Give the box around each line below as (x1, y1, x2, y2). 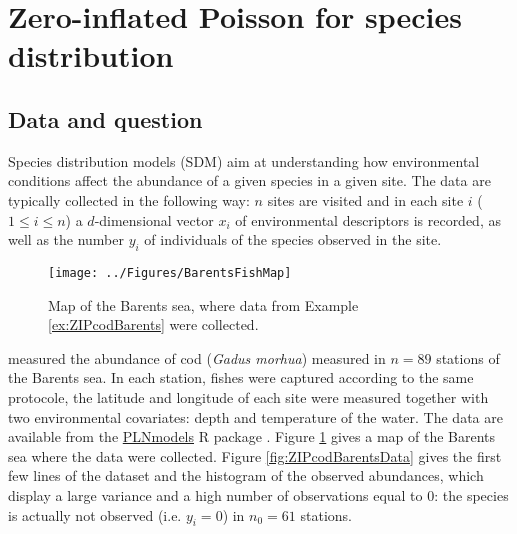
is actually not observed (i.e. (8, 504, 182, 525)
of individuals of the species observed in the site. (144, 229, 442, 250)
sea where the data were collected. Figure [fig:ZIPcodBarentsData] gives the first (8, 445, 502, 466)
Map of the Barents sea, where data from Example (48, 294, 359, 315)
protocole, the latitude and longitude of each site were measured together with (8, 386, 489, 407)
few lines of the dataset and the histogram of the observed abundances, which (8, 465, 484, 486)
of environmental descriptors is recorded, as (235, 209, 501, 230)
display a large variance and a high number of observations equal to (8, 484, 423, 505)
